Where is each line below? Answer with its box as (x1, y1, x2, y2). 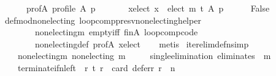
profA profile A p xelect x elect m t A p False (26, 2, 270, 14)
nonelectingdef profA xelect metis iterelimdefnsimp (34, 37, 249, 50)
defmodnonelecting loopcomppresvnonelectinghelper (4, 13, 201, 26)
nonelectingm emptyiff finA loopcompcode (34, 26, 198, 38)
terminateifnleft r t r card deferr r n (17, 61, 175, 74)
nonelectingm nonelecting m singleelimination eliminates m (17, 49, 271, 62)
